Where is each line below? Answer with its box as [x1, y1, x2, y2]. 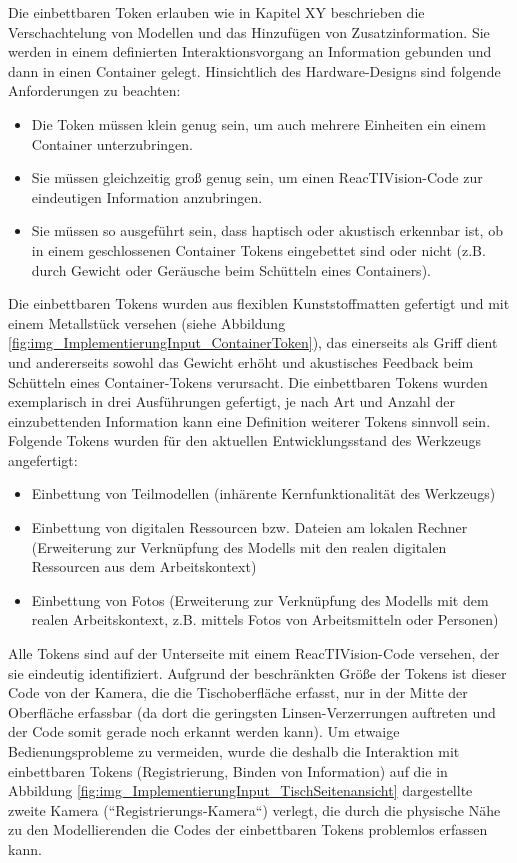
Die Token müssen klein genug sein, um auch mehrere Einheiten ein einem [31, 113, 486, 134]
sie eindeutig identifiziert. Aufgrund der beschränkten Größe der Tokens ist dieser [8, 662, 507, 683]
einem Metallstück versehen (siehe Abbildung [8, 312, 286, 333]
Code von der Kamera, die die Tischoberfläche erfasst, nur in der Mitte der [8, 682, 468, 703]
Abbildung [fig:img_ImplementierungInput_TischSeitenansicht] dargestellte [8, 780, 473, 801]
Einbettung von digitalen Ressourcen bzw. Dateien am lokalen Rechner [31, 517, 468, 538]
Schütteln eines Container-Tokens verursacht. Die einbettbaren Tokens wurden [8, 371, 488, 392]
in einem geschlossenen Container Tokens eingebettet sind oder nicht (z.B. [31, 239, 486, 260]
